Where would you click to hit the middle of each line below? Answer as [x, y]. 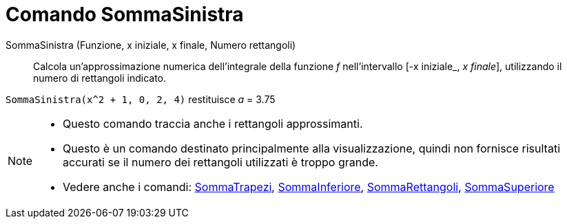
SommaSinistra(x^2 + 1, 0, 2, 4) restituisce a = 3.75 [141, 99]
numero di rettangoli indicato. [100, 78]
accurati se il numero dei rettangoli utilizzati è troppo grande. [220, 162]
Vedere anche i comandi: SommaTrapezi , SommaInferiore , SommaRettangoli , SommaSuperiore [309, 187]
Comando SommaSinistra [125, 14]
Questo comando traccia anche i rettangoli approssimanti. [213, 123]
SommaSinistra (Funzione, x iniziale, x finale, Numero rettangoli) [151, 45]
